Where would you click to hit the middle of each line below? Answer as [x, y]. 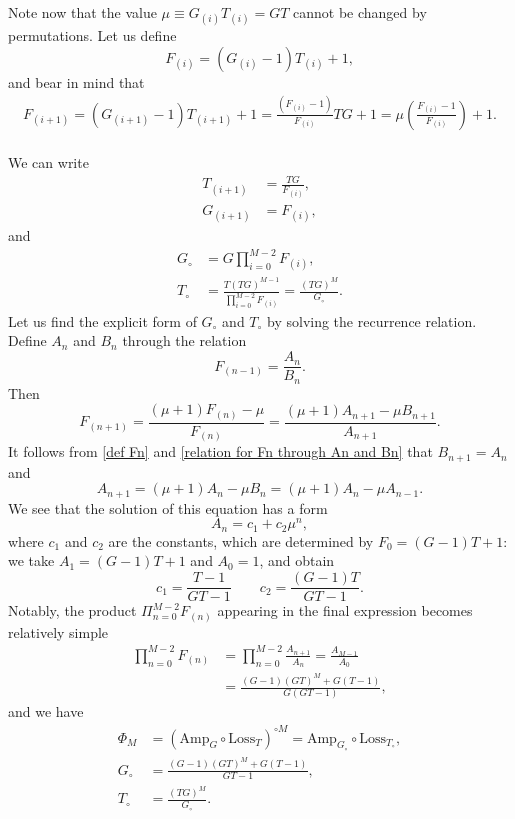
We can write [48, 162]
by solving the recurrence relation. [372, 320]
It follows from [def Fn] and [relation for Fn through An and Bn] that [220, 451]
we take [31, 560]
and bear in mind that [76, 81]
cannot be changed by [360, 12]
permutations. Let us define [92, 35]
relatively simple [58, 631]
